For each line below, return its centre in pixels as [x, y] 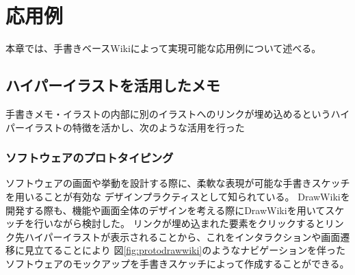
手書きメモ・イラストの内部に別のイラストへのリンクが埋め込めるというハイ [178, 113]
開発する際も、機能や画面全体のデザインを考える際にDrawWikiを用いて [166, 210]
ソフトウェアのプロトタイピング [90, 158]
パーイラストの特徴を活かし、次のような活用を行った [125, 127]
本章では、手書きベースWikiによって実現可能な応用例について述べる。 [163, 48]
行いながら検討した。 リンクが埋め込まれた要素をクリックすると [179, 223]
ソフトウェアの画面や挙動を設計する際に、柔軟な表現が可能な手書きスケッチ [178, 183]
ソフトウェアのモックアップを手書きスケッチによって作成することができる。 [177, 263]
